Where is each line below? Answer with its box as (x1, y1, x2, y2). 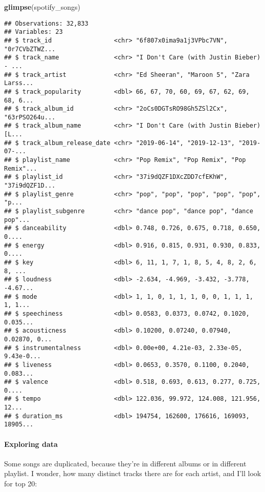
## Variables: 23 (4, 28, 63, 36)
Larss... (4, 79, 34, 87)
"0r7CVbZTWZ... (4, 45, 56, 53)
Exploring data (4, 438, 58, 449)
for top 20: (4, 478, 37, 489)
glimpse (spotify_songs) (4, 2, 80, 12)
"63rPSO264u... (4, 113, 56, 121)
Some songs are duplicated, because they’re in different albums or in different (4, 458, 247, 468)
